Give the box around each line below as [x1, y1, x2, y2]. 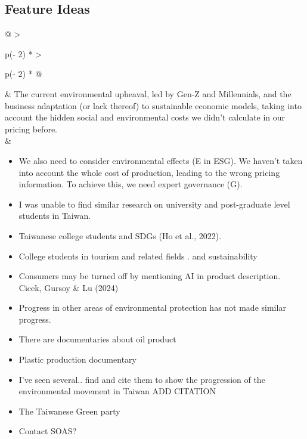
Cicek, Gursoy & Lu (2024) [18, 281, 119, 293]
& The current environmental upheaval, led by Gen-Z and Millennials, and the [5, 87, 292, 100]
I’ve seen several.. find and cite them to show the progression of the [18, 373, 265, 385]
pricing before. [5, 122, 57, 135]
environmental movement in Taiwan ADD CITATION [18, 385, 216, 397]
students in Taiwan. [18, 209, 91, 222]
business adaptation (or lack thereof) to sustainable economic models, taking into [5, 99, 302, 112]
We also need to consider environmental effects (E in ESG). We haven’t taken [18, 154, 303, 166]
